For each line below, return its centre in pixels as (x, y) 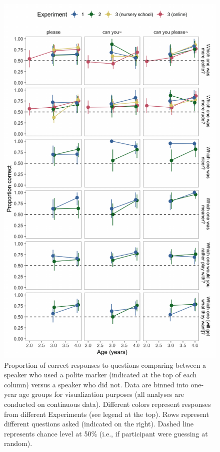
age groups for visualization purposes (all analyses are (101, 394)
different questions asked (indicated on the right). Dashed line (99, 424)
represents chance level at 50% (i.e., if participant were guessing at (106, 433)
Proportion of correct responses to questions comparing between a (105, 365)
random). (18, 443)
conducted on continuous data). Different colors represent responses (107, 404)
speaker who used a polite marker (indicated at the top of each (100, 375)
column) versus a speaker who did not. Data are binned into (96, 384)
